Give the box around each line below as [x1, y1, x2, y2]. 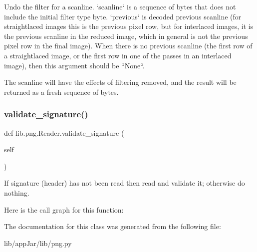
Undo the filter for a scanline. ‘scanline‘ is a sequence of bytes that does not [4, 1, 236, 11]
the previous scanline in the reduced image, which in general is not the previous [4, 30, 248, 41]
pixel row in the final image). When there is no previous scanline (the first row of [4, 40, 253, 51]
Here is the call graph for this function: [4, 204, 124, 215]
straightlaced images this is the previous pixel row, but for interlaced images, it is [4, 21, 254, 31]
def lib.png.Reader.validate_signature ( [4, 127, 124, 138]
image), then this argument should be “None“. [4, 60, 145, 70]
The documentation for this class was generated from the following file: [4, 221, 221, 232]
